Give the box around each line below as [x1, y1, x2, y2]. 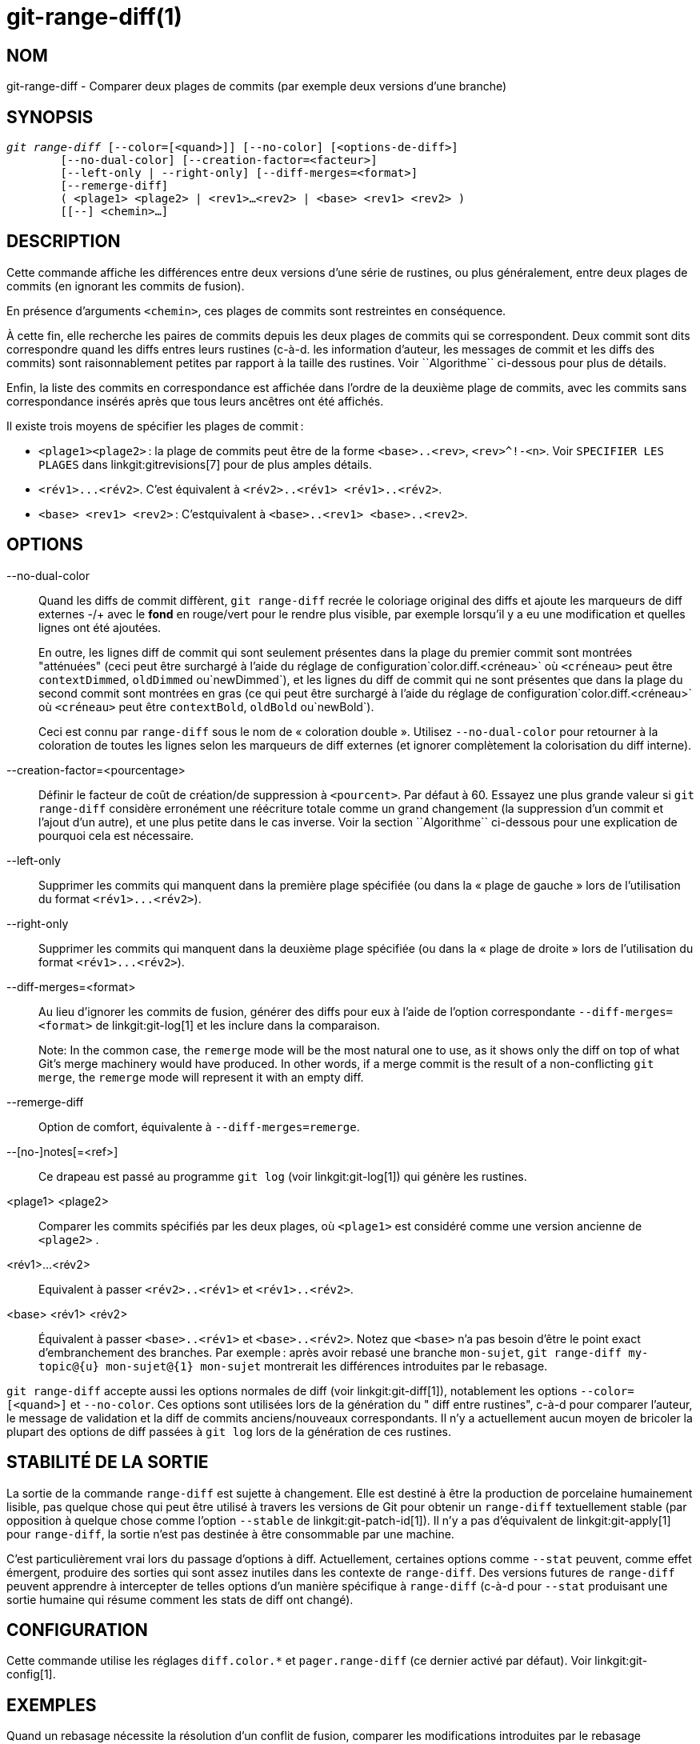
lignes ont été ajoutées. [38, 620, 162, 634]
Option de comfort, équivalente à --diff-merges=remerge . [38, 1119, 360, 1134]
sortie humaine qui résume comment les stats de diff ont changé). [6, 1592, 354, 1606]
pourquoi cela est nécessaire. [38, 828, 194, 842]
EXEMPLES [6, 1694, 97, 1715]
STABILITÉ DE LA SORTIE [6, 1452, 209, 1473]
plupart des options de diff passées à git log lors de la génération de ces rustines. [6, 1424, 452, 1438]
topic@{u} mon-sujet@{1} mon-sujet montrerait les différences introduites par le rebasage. [38, 1358, 548, 1373]
